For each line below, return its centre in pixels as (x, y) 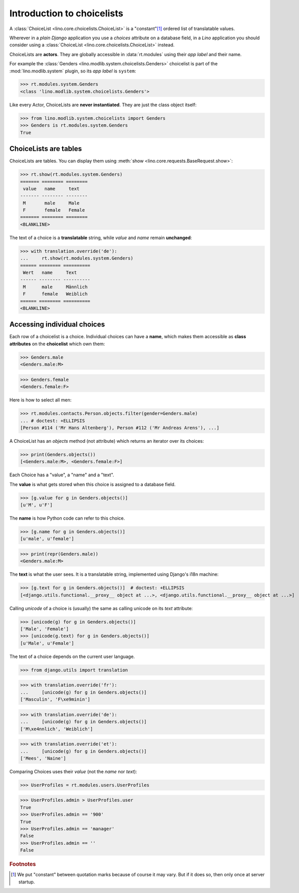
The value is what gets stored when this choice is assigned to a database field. (93, 484)
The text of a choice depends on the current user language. (72, 656)
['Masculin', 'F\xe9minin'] (55, 699)
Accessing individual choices (57, 325)
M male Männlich (55, 287)
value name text (52, 188)
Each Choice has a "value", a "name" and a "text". (62, 475)
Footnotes (23, 864)
